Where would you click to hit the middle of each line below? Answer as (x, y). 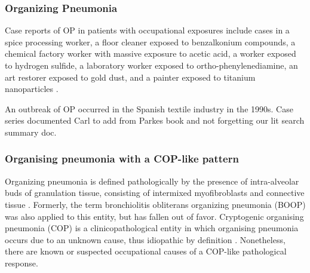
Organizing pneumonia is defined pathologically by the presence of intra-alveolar (152, 181)
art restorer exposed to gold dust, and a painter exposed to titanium (130, 77)
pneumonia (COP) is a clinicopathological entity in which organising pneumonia (152, 228)
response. (22, 263)
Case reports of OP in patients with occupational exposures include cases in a (147, 30)
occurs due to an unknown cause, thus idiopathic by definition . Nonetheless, (145, 239)
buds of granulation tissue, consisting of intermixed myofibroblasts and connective (155, 193)
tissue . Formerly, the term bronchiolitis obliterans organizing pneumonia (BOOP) (155, 204)
